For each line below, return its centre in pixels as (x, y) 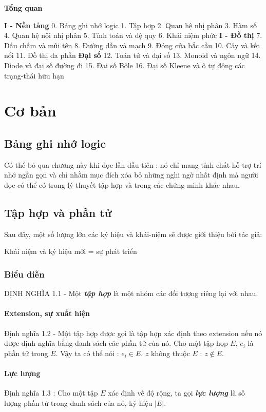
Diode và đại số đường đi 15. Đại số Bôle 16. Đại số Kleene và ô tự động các (125, 65)
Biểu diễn (24, 274)
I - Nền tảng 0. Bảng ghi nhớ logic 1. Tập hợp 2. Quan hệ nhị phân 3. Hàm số (130, 25)
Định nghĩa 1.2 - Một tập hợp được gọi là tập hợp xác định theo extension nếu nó (133, 333)
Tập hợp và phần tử (58, 212)
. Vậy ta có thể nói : (87, 353)
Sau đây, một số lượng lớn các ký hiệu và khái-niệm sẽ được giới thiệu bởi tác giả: (133, 234)
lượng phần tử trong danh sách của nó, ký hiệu (78, 403)
